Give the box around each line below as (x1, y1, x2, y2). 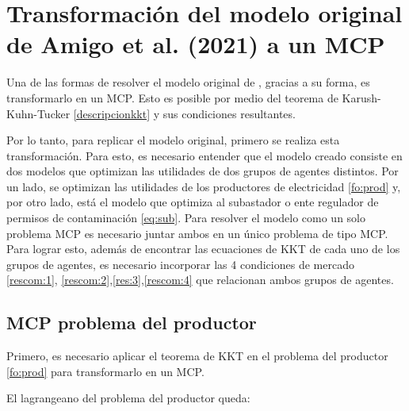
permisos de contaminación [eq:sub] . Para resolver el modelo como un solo (6, 209, 366, 226)
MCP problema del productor (6, 310, 257, 335)
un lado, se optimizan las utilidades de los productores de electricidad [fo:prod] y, (6, 178, 401, 194)
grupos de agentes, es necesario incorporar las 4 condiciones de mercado (6, 255, 354, 272)
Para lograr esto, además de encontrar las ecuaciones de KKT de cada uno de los (6, 240, 400, 257)
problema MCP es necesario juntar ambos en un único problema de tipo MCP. (6, 225, 388, 241)
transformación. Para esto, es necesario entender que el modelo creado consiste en (6, 147, 403, 163)
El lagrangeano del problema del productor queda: (6, 390, 250, 406)
